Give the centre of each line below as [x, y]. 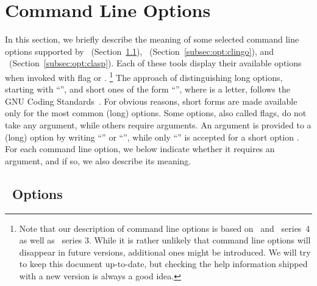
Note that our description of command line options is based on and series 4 [165, 228]
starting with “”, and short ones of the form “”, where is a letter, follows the [148, 89]
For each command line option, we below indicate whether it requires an [140, 149]
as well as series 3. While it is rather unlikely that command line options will [165, 240]
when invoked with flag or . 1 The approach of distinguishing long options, [144, 76]
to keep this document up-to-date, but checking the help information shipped [163, 264]
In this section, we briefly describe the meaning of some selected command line [152, 39]
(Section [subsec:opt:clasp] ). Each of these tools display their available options [155, 63]
